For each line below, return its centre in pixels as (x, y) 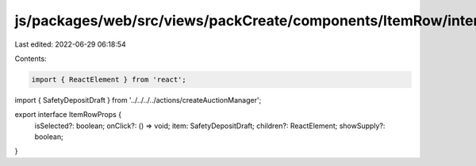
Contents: (31, 58)
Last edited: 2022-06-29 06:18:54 (70, 44)
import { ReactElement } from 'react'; (109, 79)
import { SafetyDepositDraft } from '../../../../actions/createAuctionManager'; (138, 100)
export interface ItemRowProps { (68, 115)
